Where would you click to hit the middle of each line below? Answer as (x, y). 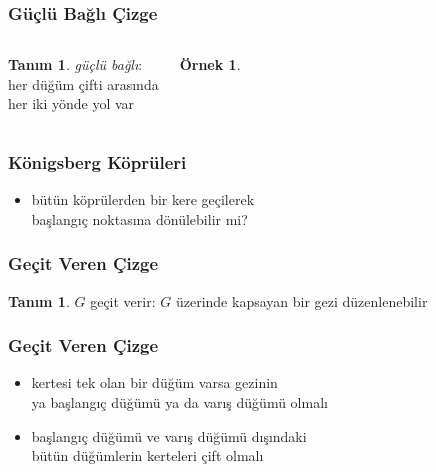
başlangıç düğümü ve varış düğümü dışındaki (169, 435)
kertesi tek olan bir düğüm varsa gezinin (154, 382)
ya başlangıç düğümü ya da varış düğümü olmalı (179, 402)
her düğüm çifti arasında (83, 83)
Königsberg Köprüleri (97, 161)
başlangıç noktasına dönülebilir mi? (139, 218)
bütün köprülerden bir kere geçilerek (143, 199)
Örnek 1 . (210, 64)
